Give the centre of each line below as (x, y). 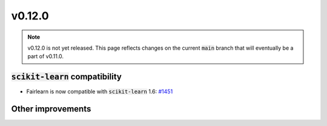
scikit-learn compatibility (67, 77)
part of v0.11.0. (45, 56)
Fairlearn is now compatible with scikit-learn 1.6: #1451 (100, 91)
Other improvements (51, 109)
